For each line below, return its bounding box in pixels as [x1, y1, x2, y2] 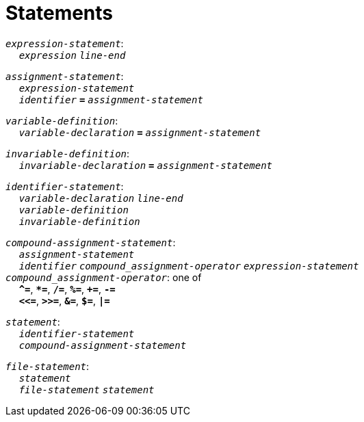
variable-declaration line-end [18, 192, 183, 204]
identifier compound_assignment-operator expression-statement [18, 260, 359, 272]
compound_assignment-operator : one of [5, 271, 202, 283]
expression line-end [18, 49, 126, 61]
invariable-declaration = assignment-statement [18, 159, 273, 171]
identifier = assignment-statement [18, 94, 203, 105]
